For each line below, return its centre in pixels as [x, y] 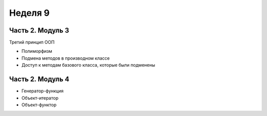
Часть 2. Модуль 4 [39, 79]
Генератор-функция [43, 91]
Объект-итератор [40, 98]
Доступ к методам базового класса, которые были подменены [88, 65]
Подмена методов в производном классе [66, 58]
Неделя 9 [29, 13]
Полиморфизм [37, 51]
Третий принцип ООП [32, 42]
